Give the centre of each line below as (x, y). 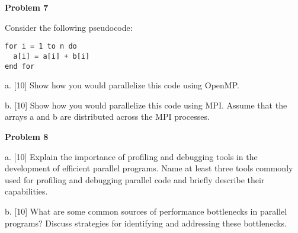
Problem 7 (27, 7)
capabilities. (26, 191)
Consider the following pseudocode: (69, 27)
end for (20, 66)
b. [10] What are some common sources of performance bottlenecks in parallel (146, 211)
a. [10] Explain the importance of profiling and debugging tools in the (131, 156)
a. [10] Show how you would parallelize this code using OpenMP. (122, 85)
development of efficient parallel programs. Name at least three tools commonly (149, 168)
